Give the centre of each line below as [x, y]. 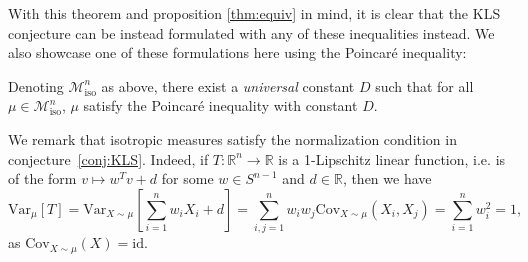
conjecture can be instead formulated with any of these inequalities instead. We [251, 32]
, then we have [387, 178]
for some [187, 178]
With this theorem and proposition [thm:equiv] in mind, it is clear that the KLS [254, 13]
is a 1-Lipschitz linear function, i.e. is [392, 158]
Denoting [36, 85]
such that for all [424, 85]
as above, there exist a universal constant [228, 85]
